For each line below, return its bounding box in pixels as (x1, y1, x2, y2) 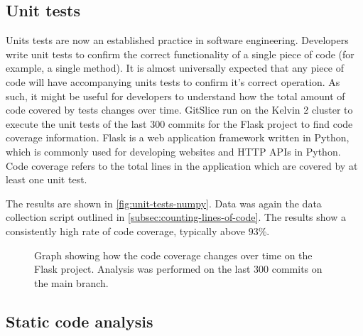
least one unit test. (6, 172, 87, 187)
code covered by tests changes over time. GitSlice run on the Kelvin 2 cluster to (6, 102, 353, 117)
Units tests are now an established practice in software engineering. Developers (6, 33, 349, 48)
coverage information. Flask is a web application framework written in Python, (6, 130, 350, 145)
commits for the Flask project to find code (168, 116, 353, 131)
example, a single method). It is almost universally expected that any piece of (6, 60, 344, 75)
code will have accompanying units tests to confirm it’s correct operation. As (6, 74, 340, 89)
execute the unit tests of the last (6, 116, 147, 131)
